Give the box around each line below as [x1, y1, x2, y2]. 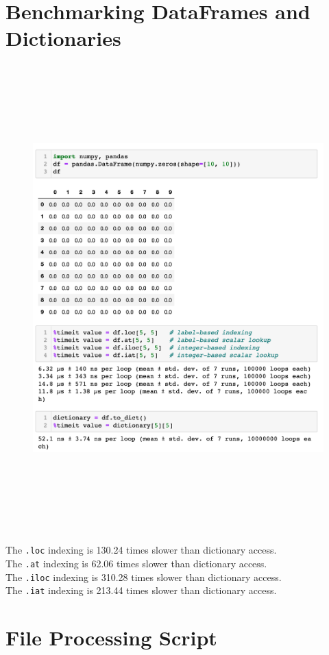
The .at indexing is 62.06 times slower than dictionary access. [5, 556, 267, 570]
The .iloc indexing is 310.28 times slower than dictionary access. [5, 569, 282, 584]
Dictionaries [5, 24, 121, 52]
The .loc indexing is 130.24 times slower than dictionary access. [5, 543, 277, 557]
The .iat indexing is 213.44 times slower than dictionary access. [5, 583, 277, 597]
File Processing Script [5, 623, 217, 652]
